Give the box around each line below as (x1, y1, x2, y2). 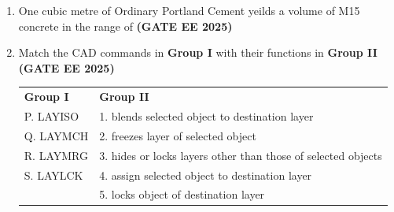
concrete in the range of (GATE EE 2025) (18, 17, 233, 34)
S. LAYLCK (24, 166, 83, 183)
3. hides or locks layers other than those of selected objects (99, 147, 382, 163)
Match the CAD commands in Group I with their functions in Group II (18, 44, 377, 61)
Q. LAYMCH (24, 127, 89, 143)
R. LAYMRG (24, 147, 88, 163)
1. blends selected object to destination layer (99, 107, 314, 124)
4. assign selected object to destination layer (99, 166, 312, 183)
